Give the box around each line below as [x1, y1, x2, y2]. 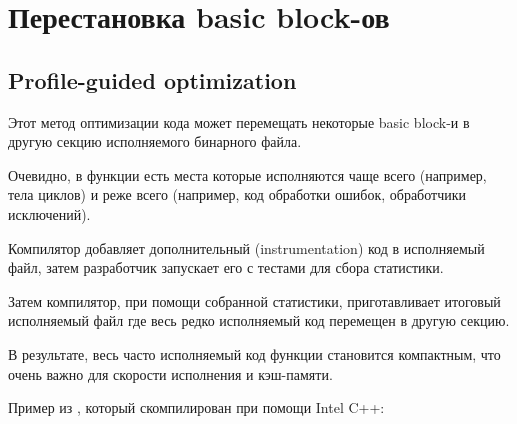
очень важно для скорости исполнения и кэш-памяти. [8, 363, 333, 384]
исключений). [8, 203, 91, 224]
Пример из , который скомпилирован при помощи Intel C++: [8, 397, 385, 418]
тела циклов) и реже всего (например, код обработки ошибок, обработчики [8, 184, 466, 205]
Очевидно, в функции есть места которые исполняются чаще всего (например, [8, 164, 487, 185]
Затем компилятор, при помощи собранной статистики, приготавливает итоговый [8, 290, 501, 311]
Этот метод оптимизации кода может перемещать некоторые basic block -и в [8, 111, 470, 132]
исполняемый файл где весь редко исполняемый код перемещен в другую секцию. [8, 310, 510, 331]
